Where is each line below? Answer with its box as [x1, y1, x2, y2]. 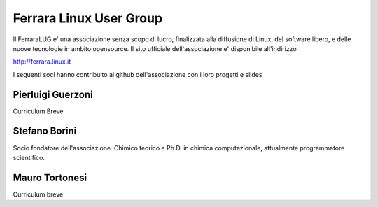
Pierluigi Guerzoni [13, 88, 94, 101]
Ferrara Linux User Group [13, 10, 163, 26]
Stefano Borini [13, 125, 77, 137]
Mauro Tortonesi [13, 171, 87, 183]
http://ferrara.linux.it [13, 57, 71, 66]
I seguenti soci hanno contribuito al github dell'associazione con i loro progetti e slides [13, 70, 262, 78]
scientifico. [13, 153, 45, 162]
